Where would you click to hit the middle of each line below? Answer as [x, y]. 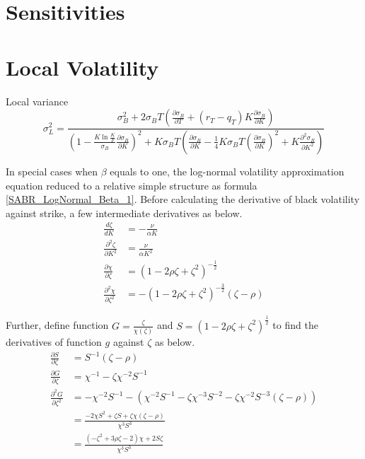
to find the [295, 325]
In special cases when [52, 171]
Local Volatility [82, 67]
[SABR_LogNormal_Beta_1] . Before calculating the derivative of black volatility [183, 199]
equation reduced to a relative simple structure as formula [132, 185]
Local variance [37, 101]
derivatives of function [54, 341]
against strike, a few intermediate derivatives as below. [124, 213]
